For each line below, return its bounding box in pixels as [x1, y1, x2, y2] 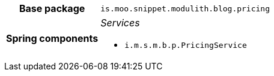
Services [100, 17, 140, 29]
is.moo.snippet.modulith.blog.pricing [100, 4, 270, 13]
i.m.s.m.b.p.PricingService [124, 41, 247, 50]
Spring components [6, 32, 99, 44]
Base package [19, 2, 85, 14]
